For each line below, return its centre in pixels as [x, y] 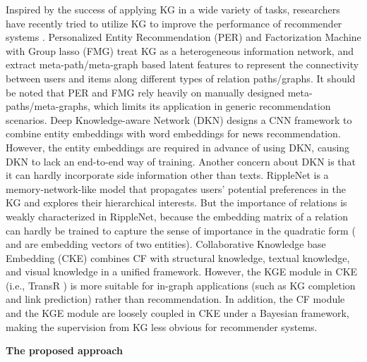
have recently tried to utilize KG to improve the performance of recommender [174, 23]
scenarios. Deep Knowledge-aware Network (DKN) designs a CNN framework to [179, 119]
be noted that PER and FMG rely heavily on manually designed [145, 92]
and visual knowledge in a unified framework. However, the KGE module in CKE [182, 271]
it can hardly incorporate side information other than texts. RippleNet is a [167, 175]
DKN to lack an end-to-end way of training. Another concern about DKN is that [181, 161]
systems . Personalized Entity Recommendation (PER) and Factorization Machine [183, 37]
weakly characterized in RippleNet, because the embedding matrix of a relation [177, 216]
